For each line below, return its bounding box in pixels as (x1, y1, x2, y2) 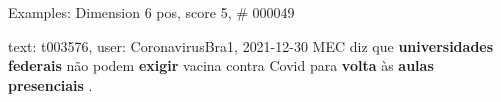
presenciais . (8, 74, 93, 95)
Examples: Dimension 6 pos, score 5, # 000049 (8, 2, 295, 22)
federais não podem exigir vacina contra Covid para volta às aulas (8, 55, 434, 76)
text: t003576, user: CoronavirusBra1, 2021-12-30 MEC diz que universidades (8, 35, 494, 56)
